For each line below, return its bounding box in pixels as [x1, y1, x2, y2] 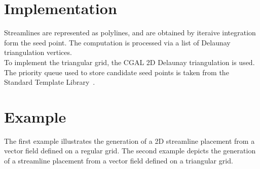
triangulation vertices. [4, 47, 72, 58]
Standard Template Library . [4, 77, 95, 87]
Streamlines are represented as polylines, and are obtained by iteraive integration [4, 27, 256, 38]
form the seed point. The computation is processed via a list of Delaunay [4, 37, 231, 47]
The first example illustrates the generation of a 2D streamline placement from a [4, 135, 255, 146]
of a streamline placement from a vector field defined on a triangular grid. [4, 155, 233, 165]
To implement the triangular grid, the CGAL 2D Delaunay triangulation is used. [4, 57, 255, 67]
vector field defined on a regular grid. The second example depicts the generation [4, 145, 256, 156]
